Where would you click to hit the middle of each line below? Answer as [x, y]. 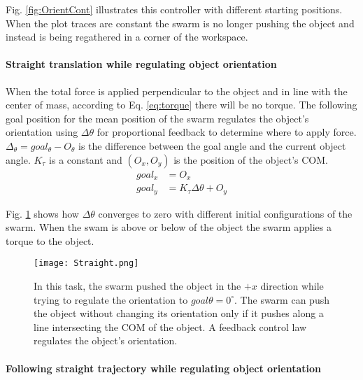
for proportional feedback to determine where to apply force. [227, 132]
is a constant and [86, 159]
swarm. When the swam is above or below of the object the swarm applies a [169, 227]
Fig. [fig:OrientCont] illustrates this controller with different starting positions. [174, 9]
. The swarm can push [282, 299]
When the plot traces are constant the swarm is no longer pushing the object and [180, 23]
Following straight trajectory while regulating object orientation [163, 368]
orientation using [42, 132]
